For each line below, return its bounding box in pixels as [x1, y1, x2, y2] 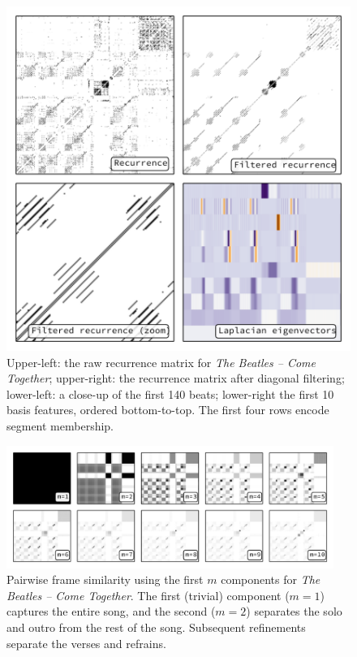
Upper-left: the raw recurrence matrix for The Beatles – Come [6, 353, 316, 370]
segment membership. [6, 417, 114, 434]
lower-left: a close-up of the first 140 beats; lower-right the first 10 [6, 385, 334, 402]
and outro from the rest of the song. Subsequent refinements [6, 618, 306, 635]
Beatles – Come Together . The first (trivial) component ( [6, 586, 290, 603]
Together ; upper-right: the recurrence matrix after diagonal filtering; [6, 370, 345, 387]
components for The [221, 571, 320, 588]
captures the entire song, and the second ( [6, 603, 216, 620]
